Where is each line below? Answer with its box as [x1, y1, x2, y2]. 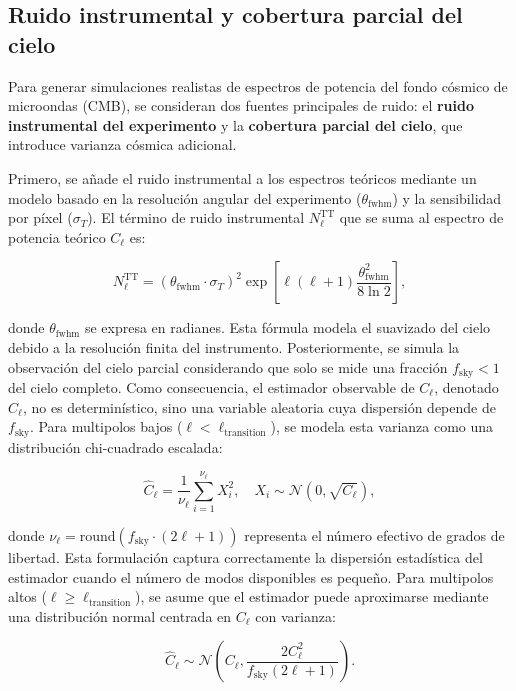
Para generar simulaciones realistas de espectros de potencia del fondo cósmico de [8, 75, 508, 96]
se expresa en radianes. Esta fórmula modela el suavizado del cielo [84, 317, 491, 338]
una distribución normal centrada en [8, 605, 232, 626]
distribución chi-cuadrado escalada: [8, 436, 223, 457]
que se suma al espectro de [339, 207, 504, 228]
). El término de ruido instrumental [87, 207, 305, 228]
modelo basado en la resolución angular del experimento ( [8, 187, 362, 208]
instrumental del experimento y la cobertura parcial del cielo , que [8, 114, 463, 135]
